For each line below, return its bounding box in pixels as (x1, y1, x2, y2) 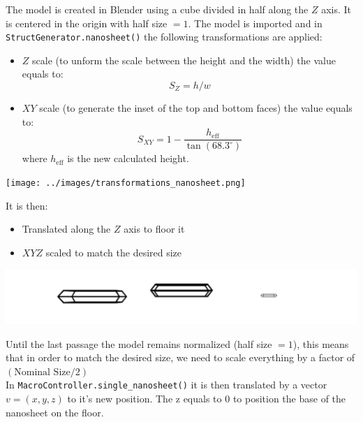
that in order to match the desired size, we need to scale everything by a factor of (6, 350, 355, 365)
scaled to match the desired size (45, 245, 182, 259)
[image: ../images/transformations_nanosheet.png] (6, 177, 246, 188)
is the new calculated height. (67, 151, 189, 166)
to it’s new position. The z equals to (67, 391, 222, 406)
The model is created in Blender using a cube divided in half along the (6, 2, 309, 16)
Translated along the (22, 221, 111, 236)
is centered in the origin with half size (6, 15, 168, 30)
